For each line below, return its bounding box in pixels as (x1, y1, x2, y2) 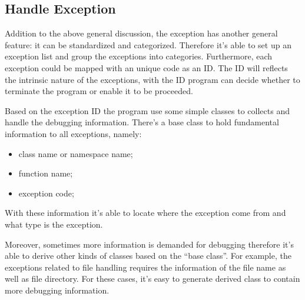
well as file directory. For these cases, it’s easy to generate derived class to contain (5, 272, 300, 285)
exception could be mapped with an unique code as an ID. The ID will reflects (5, 61, 288, 74)
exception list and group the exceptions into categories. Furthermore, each (5, 50, 273, 62)
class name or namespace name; (18, 147, 133, 159)
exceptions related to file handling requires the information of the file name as (5, 261, 286, 273)
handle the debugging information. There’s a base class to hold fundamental (5, 116, 279, 128)
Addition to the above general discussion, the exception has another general (5, 27, 278, 39)
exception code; (18, 186, 74, 199)
